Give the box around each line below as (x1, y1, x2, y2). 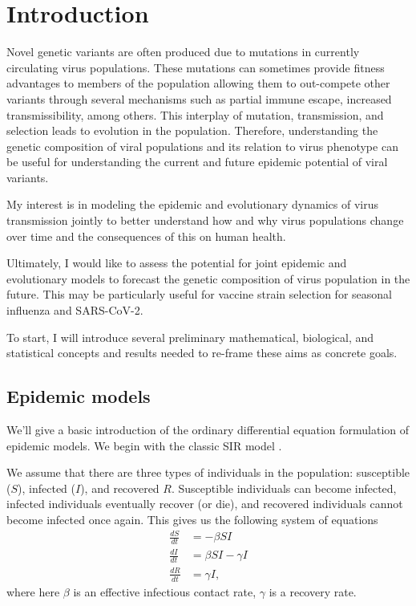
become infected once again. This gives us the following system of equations (6, 510, 378, 527)
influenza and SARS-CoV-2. (6, 302, 143, 319)
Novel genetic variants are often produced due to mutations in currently (6, 43, 360, 60)
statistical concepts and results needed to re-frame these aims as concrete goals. (6, 344, 398, 361)
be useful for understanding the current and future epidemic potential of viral (6, 153, 388, 170)
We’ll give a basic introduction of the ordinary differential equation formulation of (6, 421, 410, 438)
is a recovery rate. (269, 583, 357, 600)
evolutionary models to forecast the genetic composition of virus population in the (6, 270, 410, 287)
